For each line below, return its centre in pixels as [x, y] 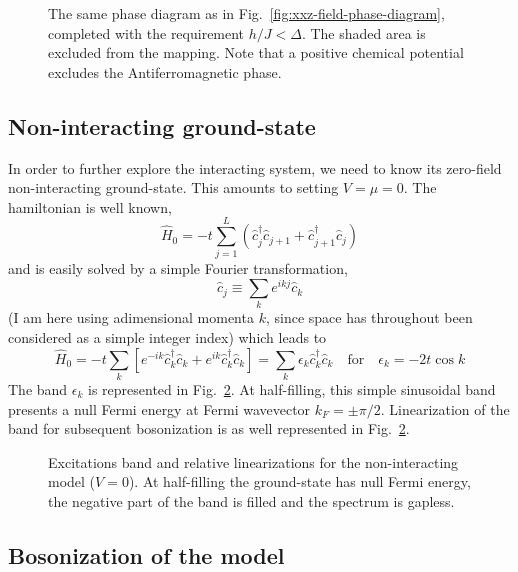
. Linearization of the [445, 408]
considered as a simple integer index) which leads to [167, 337]
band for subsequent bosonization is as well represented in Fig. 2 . [209, 428]
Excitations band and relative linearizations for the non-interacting [253, 461]
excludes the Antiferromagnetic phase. [165, 71]
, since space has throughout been [369, 317]
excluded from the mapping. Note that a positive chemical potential [256, 52]
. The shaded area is [363, 32]
